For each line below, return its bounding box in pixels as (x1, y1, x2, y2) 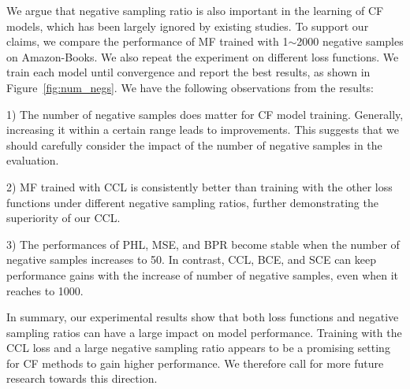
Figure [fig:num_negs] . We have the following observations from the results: (6, 79, 374, 95)
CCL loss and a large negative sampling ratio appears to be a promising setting (6, 339, 390, 356)
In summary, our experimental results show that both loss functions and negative (6, 309, 399, 325)
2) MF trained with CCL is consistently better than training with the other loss (6, 178, 393, 194)
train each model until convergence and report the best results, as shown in (6, 64, 371, 80)
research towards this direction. (6, 370, 158, 387)
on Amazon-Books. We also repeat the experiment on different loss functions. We (6, 48, 399, 65)
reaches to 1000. (6, 282, 84, 298)
